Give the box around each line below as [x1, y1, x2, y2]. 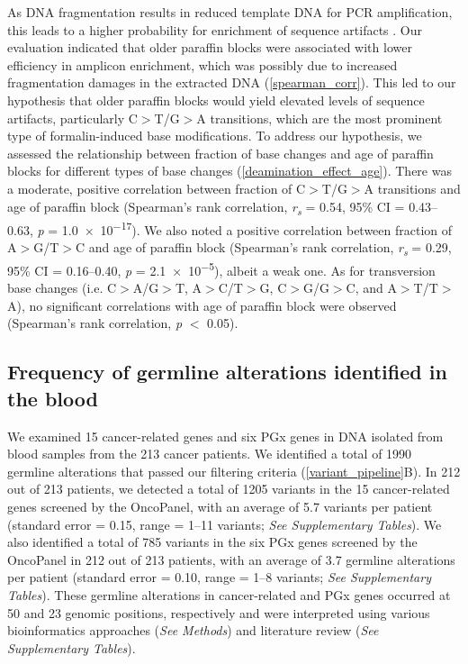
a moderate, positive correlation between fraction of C [7, 178, 306, 197]
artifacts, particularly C [7, 108, 138, 127]
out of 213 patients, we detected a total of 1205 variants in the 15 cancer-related [7, 479, 450, 498]
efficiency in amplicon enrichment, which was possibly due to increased [7, 55, 398, 74]
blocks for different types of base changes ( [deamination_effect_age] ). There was [7, 161, 452, 180]
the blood [7, 384, 98, 412]
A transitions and [364, 178, 461, 197]
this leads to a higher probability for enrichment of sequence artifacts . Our [7, 20, 423, 39]
